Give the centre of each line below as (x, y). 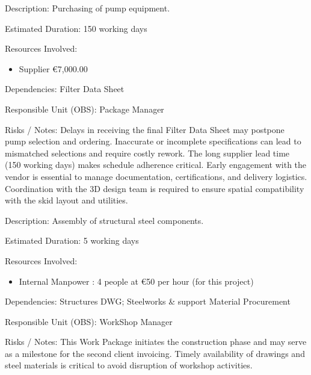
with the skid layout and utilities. (66, 200)
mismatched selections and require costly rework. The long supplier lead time (147, 153)
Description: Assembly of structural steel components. (104, 220)
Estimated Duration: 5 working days (72, 240)
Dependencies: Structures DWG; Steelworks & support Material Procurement (148, 301)
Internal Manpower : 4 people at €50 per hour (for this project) (136, 281)
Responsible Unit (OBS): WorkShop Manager (89, 321)
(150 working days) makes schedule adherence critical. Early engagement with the (156, 165)
